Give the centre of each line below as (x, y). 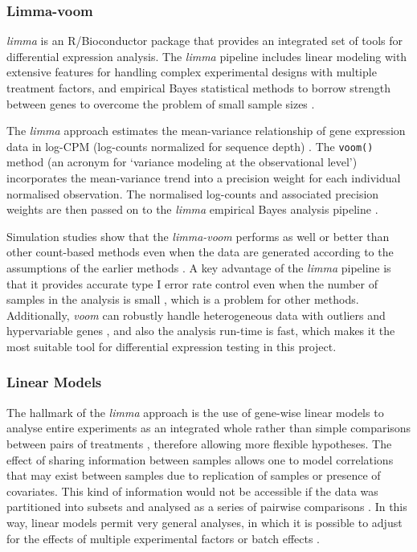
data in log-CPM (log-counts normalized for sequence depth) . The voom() (190, 146)
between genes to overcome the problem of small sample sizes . (161, 103)
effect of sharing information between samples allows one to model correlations (200, 459)
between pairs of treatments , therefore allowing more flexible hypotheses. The (199, 443)
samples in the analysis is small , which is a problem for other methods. (183, 299)
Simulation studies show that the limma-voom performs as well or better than (198, 236)
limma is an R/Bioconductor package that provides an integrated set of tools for (205, 41)
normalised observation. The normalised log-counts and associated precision (193, 193)
